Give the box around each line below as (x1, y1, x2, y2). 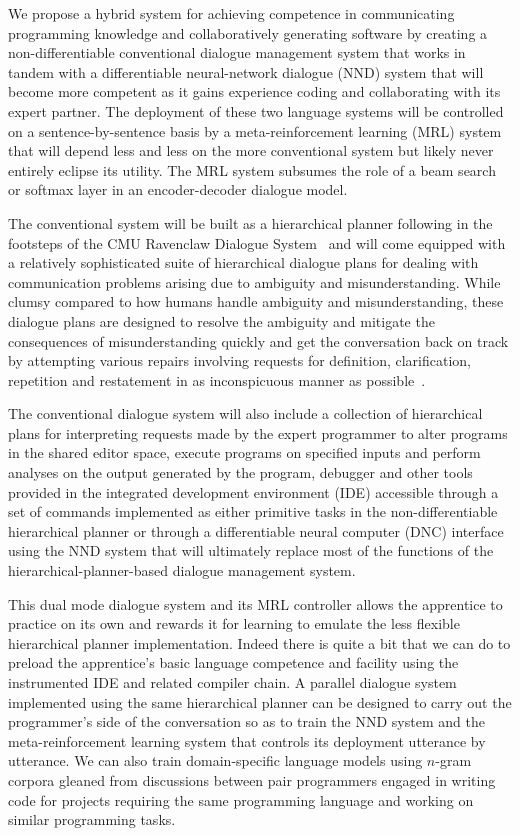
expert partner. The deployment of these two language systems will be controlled (8, 100, 504, 121)
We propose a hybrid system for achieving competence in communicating (8, 3, 455, 23)
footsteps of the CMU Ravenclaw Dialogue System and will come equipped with (8, 232, 506, 253)
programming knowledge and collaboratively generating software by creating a (8, 22, 488, 43)
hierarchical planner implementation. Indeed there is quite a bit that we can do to (8, 632, 511, 653)
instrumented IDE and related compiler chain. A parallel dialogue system (8, 672, 457, 692)
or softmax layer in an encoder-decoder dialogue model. (8, 179, 348, 200)
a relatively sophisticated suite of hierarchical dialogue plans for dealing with (8, 252, 479, 273)
